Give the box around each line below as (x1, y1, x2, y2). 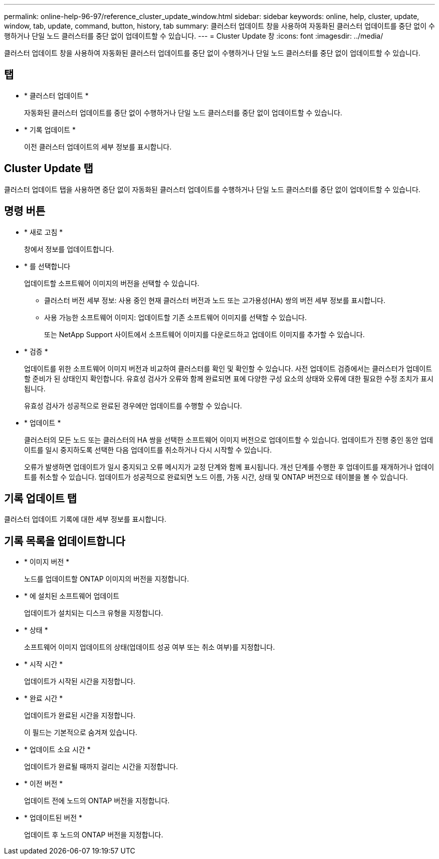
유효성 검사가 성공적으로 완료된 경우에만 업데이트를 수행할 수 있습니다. (24, 401, 242, 410)
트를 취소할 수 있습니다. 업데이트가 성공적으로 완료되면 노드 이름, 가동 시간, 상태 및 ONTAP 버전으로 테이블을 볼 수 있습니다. (24, 472, 408, 481)
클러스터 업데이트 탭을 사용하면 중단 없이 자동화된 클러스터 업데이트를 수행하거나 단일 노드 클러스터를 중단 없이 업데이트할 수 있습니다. (4, 185, 420, 194)
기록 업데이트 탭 (4, 492, 77, 505)
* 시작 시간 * (24, 660, 63, 669)
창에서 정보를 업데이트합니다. (24, 244, 114, 253)
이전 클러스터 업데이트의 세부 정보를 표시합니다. (24, 142, 172, 151)
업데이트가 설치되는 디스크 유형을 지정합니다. (24, 609, 163, 618)
